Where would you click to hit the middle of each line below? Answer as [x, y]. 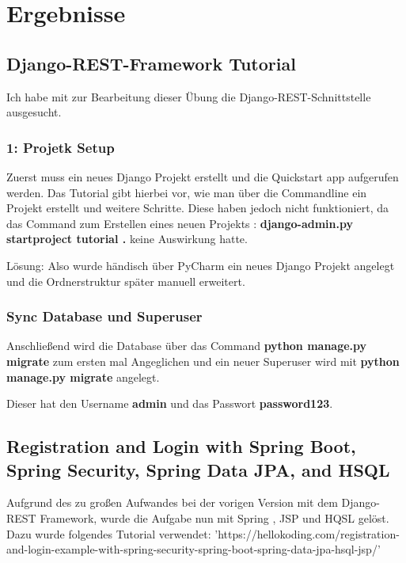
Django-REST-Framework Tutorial [151, 63]
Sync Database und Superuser [104, 316]
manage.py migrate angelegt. [83, 377]
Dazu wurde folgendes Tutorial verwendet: [109, 533]
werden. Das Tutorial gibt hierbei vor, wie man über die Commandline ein [187, 192]
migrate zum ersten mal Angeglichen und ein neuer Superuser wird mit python [203, 361]
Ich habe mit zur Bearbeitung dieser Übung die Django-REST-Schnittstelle [189, 96]
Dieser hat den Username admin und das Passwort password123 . [170, 403]
